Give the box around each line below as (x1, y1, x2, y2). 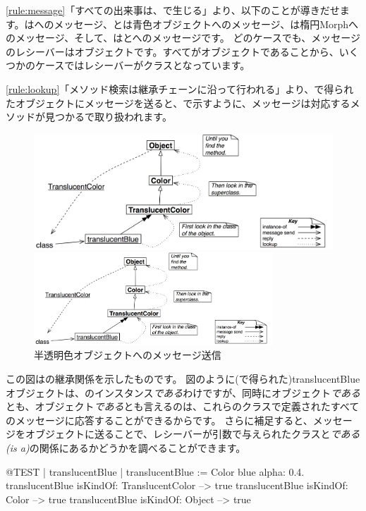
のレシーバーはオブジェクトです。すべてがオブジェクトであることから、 (6, 44, 339, 59)
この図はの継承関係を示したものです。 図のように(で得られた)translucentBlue (6, 371, 360, 386)
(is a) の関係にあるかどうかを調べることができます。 (6, 440, 246, 455)
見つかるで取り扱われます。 (44, 109, 172, 124)
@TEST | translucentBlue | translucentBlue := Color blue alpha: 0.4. (6, 464, 305, 479)
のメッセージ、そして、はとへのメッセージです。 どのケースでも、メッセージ (6, 30, 361, 45)
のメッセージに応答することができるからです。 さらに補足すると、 (6, 412, 313, 427)
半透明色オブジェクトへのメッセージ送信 (34, 347, 221, 362)
